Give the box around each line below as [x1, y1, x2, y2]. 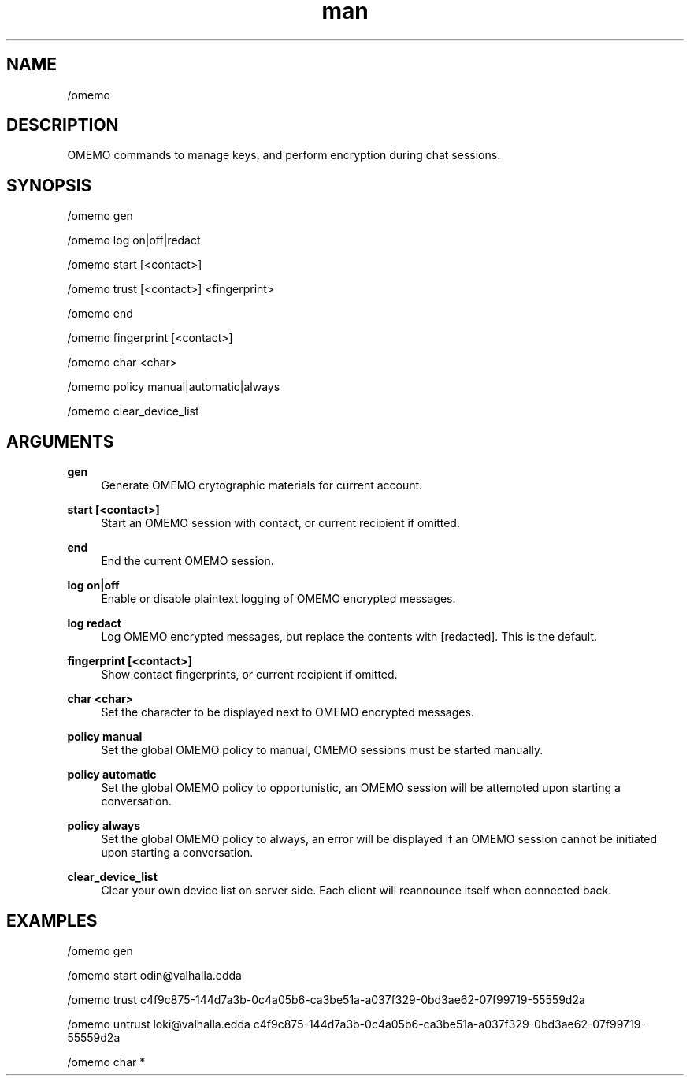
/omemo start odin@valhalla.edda [67, 968, 242, 982]
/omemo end [67, 307, 133, 321]
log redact [67, 616, 121, 630]
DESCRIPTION [6, 115, 119, 136]
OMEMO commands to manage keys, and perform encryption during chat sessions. [67, 148, 501, 162]
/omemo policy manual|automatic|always [67, 380, 280, 394]
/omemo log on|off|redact [67, 233, 201, 247]
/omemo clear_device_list [67, 404, 199, 418]
